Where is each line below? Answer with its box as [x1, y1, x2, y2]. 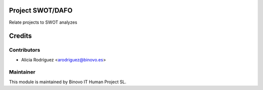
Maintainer [9, 69, 36, 75]
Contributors [9, 46, 40, 53]
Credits [9, 32, 32, 40]
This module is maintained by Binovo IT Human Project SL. [9, 79, 127, 85]
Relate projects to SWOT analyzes [9, 19, 77, 25]
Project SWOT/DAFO [9, 6, 73, 15]
